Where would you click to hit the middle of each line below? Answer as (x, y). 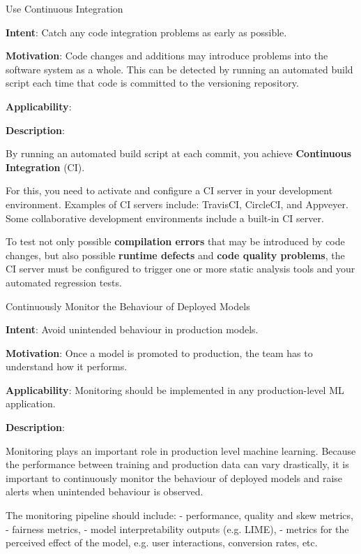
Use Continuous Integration (64, 8)
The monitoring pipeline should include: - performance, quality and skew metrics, (179, 515)
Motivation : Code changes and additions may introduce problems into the (167, 56)
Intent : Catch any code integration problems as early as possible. (146, 32)
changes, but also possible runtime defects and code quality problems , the (175, 255)
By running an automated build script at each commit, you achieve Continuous (179, 153)
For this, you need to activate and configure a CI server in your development (169, 190)
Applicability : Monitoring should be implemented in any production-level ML (175, 389)
